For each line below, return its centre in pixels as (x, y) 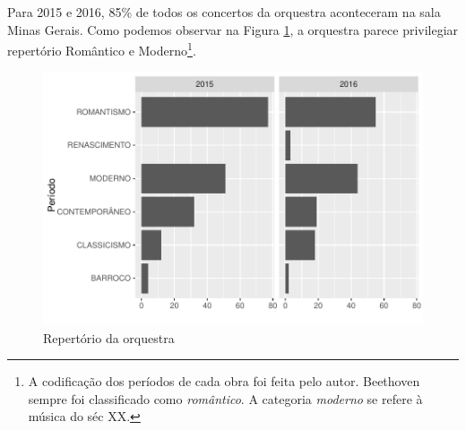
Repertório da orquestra (109, 337)
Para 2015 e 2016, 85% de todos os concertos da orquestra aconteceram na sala (224, 12)
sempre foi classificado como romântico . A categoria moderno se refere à (225, 398)
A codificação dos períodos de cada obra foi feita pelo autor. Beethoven (224, 381)
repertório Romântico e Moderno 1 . (102, 49)
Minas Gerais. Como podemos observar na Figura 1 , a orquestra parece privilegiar (233, 29)
